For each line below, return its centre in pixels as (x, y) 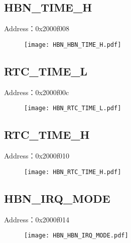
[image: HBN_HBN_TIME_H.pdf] (73, 45)
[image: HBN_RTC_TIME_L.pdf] (73, 108)
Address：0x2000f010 (37, 156)
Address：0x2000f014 (37, 219)
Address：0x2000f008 (37, 28)
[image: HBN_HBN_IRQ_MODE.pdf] (76, 236)
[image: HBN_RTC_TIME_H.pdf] (73, 172)
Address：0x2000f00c (37, 92)
